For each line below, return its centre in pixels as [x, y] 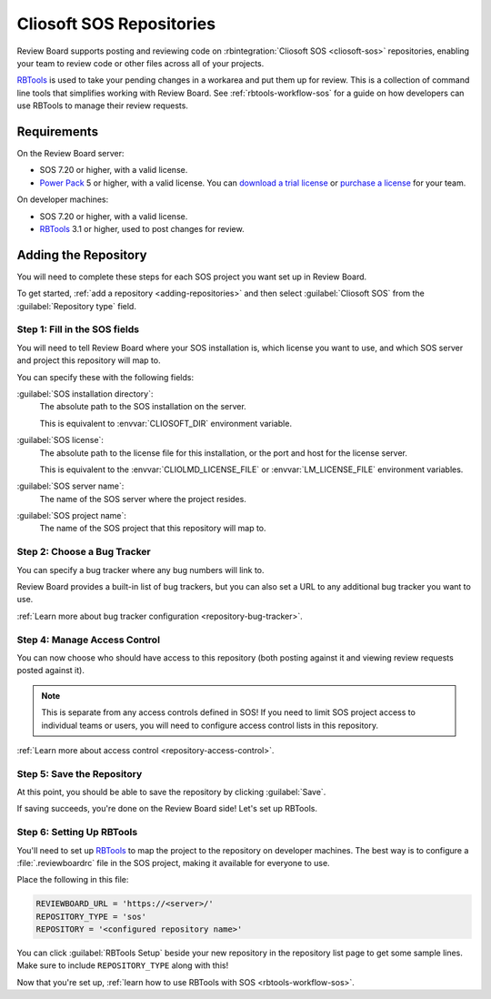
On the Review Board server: [70, 154]
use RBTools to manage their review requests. [102, 106]
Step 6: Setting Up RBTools [77, 832]
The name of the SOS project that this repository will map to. [153, 529]
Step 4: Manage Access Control [89, 640]
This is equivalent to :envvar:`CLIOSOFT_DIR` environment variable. [166, 423]
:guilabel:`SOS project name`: [72, 516]
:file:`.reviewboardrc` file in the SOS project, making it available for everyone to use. [174, 863]
